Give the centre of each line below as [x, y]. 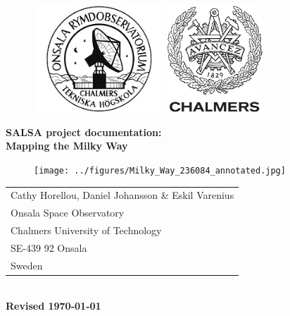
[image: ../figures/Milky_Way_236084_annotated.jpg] [160, 170]
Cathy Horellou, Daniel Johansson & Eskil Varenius [122, 195]
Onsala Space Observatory [68, 213]
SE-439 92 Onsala [49, 247]
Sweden [27, 265]
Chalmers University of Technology [86, 230]
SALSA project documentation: [84, 132]
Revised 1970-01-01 [53, 306]
